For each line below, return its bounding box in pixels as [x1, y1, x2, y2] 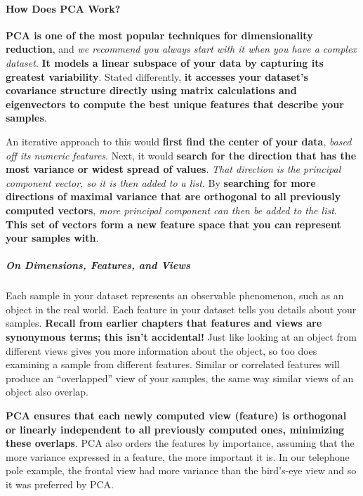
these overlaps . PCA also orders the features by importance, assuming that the [6, 436, 355, 450]
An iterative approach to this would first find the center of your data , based [6, 133, 352, 148]
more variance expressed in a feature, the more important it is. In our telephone [6, 449, 350, 464]
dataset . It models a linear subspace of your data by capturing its [6, 55, 324, 70]
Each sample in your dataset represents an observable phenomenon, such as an [6, 288, 344, 303]
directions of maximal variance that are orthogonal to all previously [6, 189, 341, 204]
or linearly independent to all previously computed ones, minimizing [6, 422, 345, 436]
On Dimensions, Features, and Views [6, 258, 190, 273]
